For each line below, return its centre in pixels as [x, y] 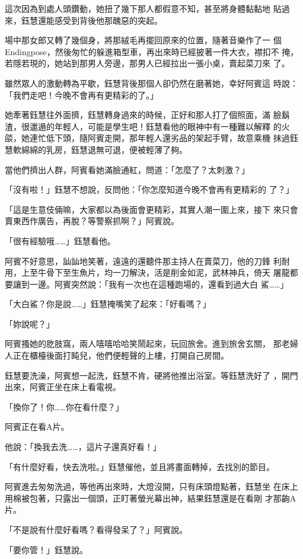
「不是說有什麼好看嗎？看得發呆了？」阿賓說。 [96, 529]
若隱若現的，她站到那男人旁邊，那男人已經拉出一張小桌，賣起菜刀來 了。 [147, 63]
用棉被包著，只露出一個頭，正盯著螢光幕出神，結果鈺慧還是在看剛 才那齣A [151, 498]
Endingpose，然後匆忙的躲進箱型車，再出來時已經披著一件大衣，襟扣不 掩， [152, 51]
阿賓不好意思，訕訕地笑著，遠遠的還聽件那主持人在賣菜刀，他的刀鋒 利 [143, 261]
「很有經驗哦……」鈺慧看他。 [60, 240]
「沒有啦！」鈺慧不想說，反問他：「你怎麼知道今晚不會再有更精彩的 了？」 [149, 189]
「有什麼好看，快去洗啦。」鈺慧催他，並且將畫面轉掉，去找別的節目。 [140, 466]
